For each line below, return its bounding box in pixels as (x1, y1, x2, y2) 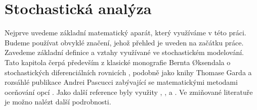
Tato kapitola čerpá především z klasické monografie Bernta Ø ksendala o (5, 57, 231, 67)
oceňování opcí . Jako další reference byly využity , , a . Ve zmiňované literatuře (5, 86, 253, 97)
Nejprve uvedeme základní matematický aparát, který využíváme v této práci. (5, 27, 246, 38)
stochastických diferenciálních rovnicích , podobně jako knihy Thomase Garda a (5, 67, 252, 77)
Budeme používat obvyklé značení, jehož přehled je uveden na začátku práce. (5, 37, 244, 47)
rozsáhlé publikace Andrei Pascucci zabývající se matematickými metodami (5, 77, 238, 87)
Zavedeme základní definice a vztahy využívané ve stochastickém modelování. (5, 47, 244, 58)
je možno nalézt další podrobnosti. (5, 96, 111, 107)
